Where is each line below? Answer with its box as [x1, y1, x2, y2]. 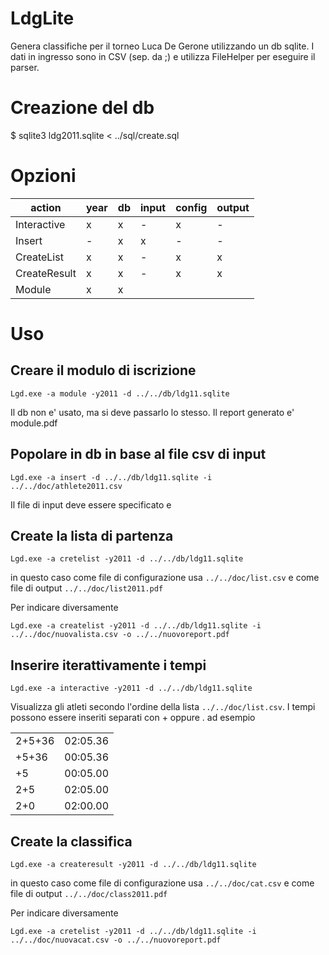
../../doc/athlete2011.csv [10, 481, 123, 491]
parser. [10, 61, 40, 73]
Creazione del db [10, 97, 155, 119]
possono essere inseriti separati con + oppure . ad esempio [10, 712, 256, 724]
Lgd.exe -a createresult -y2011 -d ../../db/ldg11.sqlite [10, 860, 257, 870]
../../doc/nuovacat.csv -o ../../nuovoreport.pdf [10, 935, 222, 946]
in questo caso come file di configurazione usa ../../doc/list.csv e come [10, 572, 320, 584]
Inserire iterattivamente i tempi [10, 657, 207, 674]
